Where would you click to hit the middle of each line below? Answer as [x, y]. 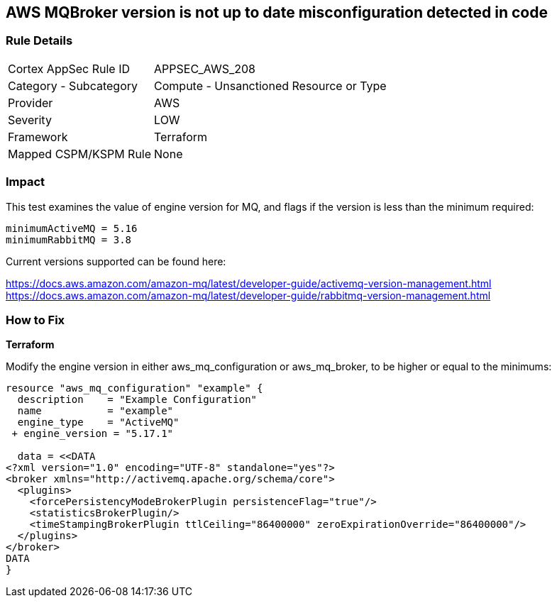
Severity [30, 120]
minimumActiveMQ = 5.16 [72, 228]
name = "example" [95, 411]
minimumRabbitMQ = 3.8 [69, 239]
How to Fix [35, 320]
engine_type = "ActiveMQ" [98, 422]
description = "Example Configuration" [137, 400]
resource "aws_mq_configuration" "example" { [134, 388]
